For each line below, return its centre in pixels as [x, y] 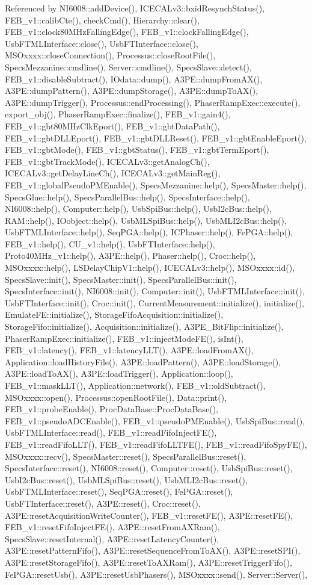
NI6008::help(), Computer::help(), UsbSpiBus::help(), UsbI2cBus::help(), [138, 209]
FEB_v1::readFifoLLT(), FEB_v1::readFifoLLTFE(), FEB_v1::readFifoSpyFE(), [156, 444]
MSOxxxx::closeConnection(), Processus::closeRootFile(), [110, 55]
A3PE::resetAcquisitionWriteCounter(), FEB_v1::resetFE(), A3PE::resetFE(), [149, 515]
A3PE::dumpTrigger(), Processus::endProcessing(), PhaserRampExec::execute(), [153, 102]
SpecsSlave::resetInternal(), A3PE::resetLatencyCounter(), [112, 538]
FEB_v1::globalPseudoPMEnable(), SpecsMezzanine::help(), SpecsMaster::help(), [156, 184]
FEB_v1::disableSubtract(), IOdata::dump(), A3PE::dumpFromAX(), [134, 79]
